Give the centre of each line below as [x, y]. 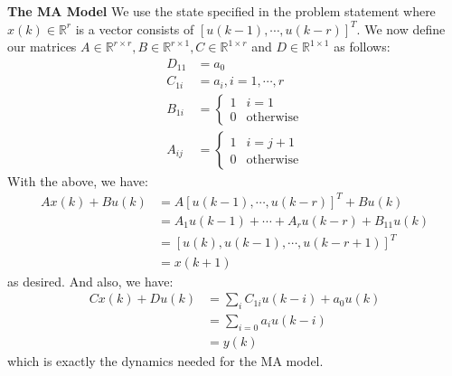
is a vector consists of [135, 28]
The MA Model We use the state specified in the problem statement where [221, 11]
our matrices [42, 47]
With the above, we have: [78, 180]
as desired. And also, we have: [90, 281]
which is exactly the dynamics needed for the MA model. [165, 360]
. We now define [401, 28]
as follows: [362, 47]
